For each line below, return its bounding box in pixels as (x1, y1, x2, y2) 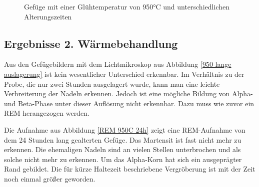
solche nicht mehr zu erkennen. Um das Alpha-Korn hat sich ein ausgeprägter (4, 154, 242, 164)
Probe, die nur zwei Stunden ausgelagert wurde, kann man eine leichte (4, 78, 220, 89)
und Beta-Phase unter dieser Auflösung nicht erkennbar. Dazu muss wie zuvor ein (4, 98, 254, 108)
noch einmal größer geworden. (4, 173, 95, 184)
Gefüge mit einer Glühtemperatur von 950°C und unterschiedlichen (24, 1, 229, 11)
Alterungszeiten (24, 11, 72, 21)
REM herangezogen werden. (4, 108, 89, 118)
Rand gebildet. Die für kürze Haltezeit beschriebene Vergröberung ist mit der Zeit (4, 164, 255, 174)
